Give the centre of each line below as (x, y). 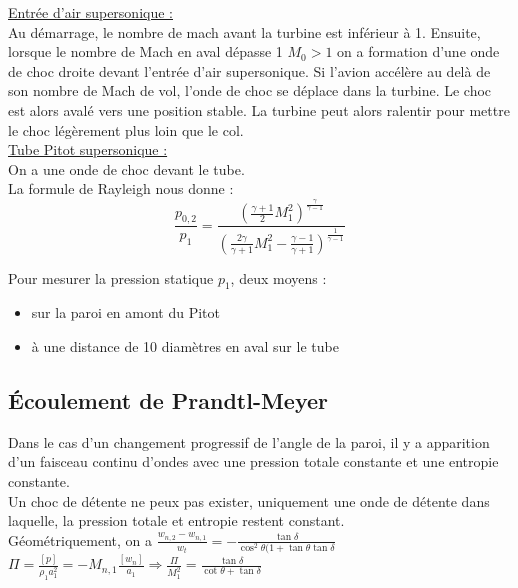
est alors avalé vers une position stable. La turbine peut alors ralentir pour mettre (259, 109)
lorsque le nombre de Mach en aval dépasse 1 (145, 51)
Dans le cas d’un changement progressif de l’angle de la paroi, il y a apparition (249, 441)
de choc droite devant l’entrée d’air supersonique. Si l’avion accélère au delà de (249, 70)
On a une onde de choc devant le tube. (126, 168)
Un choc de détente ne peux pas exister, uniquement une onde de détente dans (249, 500)
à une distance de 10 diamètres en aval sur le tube (185, 346)
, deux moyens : (278, 277)
